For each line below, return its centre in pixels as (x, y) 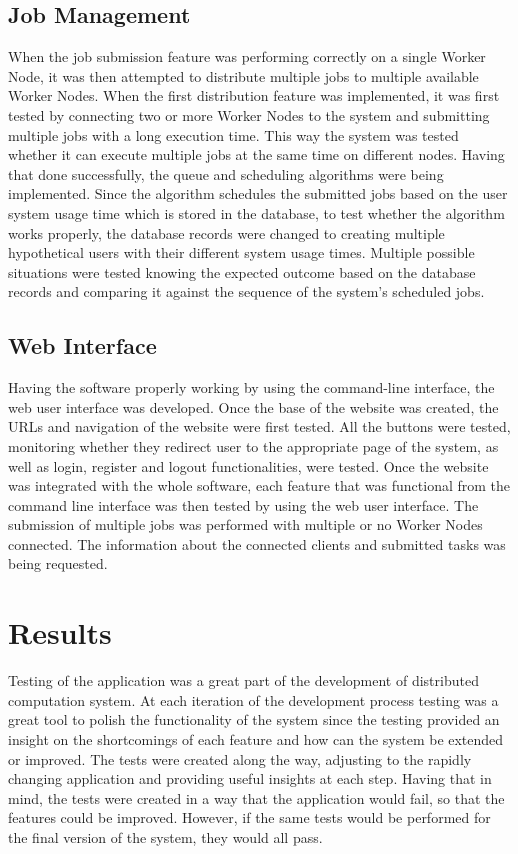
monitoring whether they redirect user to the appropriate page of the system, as (253, 445)
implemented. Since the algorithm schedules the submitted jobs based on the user (258, 193)
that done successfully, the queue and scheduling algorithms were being (226, 173)
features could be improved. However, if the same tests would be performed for (249, 817)
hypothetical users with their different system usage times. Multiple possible (241, 252)
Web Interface (82, 345)
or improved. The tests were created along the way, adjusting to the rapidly (240, 758)
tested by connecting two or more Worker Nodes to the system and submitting (249, 114)
